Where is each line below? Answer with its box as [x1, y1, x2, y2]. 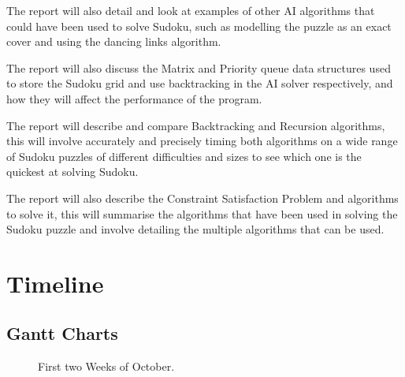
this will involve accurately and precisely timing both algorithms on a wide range [6, 133, 398, 149]
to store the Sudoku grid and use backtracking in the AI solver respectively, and [6, 75, 393, 91]
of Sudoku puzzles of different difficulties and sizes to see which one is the [6, 147, 362, 164]
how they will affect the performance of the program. [6, 90, 262, 106]
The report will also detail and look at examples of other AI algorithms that [6, 2, 375, 18]
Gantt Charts [6, 321, 118, 345]
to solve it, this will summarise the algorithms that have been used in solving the [6, 205, 398, 222]
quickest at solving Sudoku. [6, 163, 139, 180]
